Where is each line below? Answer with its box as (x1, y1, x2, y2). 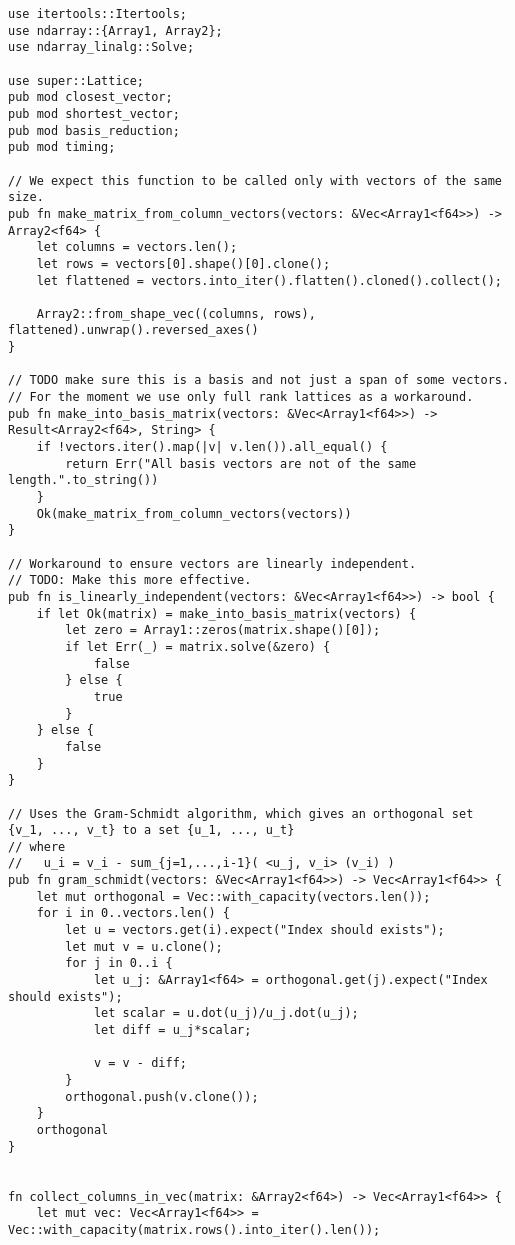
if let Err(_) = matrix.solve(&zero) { (65, 639, 331, 654)
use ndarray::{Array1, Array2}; (8, 23, 223, 38)
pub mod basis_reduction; (8, 123, 180, 138)
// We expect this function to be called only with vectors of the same (8, 173, 502, 188)
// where (8, 839, 66, 854)
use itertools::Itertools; (8, 7, 187, 21)
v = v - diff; (93, 1056, 187, 1071)
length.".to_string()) (8, 473, 159, 488)
